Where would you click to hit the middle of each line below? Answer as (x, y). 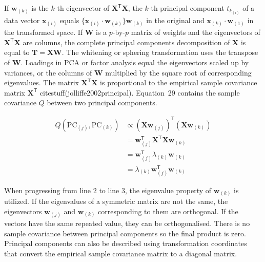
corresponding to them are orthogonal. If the (168, 211)
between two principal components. (102, 102)
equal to (17, 52)
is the (40, 8)
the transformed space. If (44, 32)
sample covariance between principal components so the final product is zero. (125, 233)
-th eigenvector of (82, 8)
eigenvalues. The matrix (42, 82)
